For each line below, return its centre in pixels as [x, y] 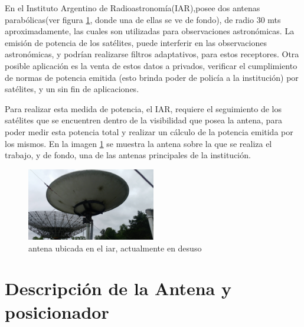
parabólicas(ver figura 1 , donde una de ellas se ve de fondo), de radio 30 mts [143, 19]
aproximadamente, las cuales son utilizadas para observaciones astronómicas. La [150, 31]
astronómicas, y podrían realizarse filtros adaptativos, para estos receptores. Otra [152, 54]
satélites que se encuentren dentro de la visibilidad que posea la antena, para [143, 120]
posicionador [57, 311]
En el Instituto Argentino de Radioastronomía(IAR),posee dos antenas [133, 8]
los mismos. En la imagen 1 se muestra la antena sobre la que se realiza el [138, 143]
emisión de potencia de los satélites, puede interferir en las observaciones [136, 42]
